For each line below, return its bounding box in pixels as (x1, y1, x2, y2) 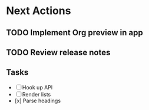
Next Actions (6, 4, 71, 18)
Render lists (22, 91, 51, 98)
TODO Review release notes (6, 47, 111, 57)
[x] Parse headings (14, 97, 61, 104)
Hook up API (22, 84, 53, 91)
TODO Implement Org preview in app (6, 28, 143, 38)
